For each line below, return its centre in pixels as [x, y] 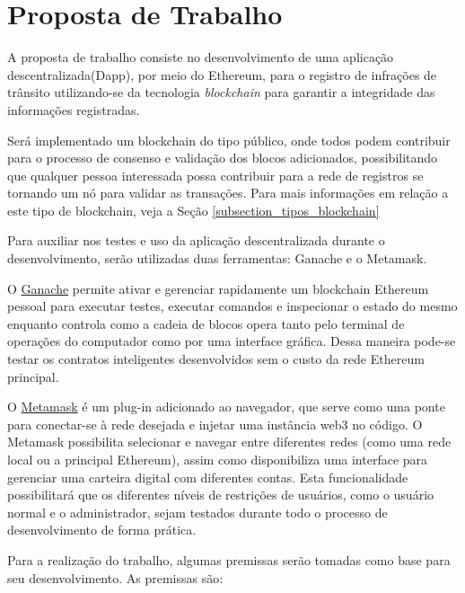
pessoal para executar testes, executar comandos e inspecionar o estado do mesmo [232, 306]
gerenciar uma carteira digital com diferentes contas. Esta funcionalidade [208, 477]
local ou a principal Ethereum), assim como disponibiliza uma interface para [218, 459]
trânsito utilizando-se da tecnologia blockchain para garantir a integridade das [221, 92]
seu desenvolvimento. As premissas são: [115, 577]
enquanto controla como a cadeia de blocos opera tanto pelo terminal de [206, 323]
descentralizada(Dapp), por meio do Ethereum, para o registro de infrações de [222, 74]
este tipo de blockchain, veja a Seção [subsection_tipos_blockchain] [193, 210]
